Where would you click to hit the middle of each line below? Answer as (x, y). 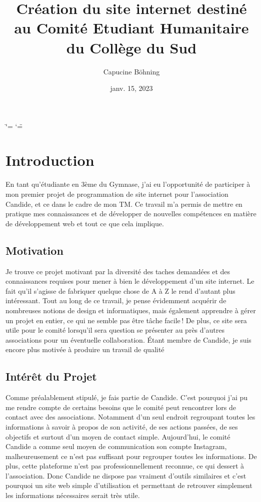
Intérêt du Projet (51, 376)
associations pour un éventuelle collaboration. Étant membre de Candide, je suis (128, 339)
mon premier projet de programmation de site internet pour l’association (117, 194)
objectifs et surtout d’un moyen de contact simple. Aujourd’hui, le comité (118, 436)
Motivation (34, 250)
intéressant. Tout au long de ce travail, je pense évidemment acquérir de (116, 300)
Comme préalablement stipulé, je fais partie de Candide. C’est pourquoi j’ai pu (127, 397)
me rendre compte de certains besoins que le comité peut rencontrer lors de (121, 407)
